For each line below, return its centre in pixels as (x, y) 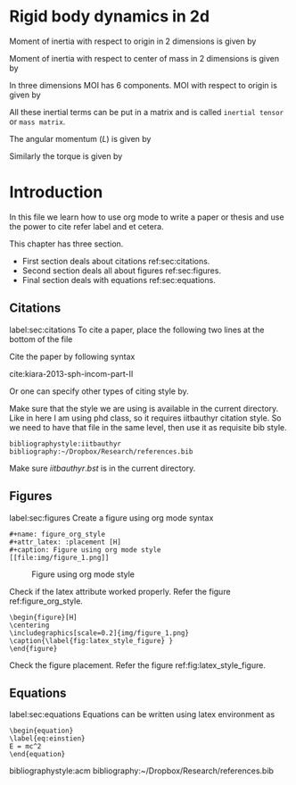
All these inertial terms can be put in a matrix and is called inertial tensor (146, 112)
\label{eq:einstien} (48, 739)
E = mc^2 (25, 747)
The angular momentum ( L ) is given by (80, 138)
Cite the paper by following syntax (72, 356)
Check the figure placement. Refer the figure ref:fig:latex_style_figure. (137, 665)
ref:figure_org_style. (46, 601)
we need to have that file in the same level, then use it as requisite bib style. (148, 427)
